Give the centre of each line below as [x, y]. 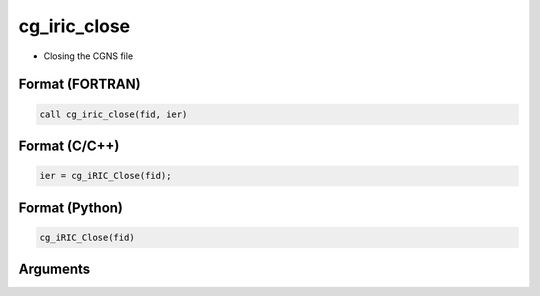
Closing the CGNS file [88, 56]
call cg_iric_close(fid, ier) [113, 114]
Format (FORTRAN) [79, 84]
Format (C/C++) [69, 145]
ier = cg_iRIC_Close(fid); [105, 176]
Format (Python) [71, 207]
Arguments [54, 269]
